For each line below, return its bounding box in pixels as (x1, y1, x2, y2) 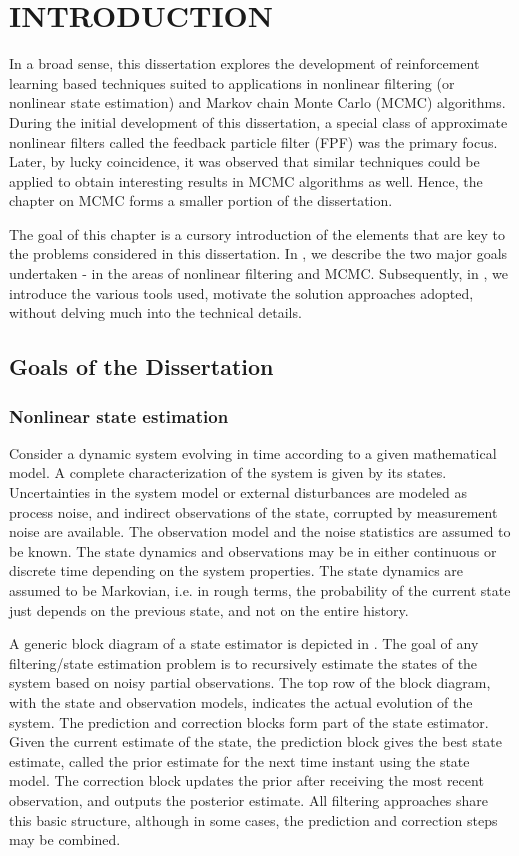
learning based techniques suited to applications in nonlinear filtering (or (9, 72, 455, 93)
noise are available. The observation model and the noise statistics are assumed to (9, 521, 511, 542)
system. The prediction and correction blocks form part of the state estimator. (9, 711, 489, 732)
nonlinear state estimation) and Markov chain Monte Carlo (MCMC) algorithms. (9, 92, 506, 113)
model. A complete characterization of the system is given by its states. (9, 462, 447, 483)
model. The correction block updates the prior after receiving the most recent (9, 770, 484, 791)
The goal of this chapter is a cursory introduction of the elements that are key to (9, 223, 505, 244)
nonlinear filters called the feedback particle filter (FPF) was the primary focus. (9, 131, 498, 152)
